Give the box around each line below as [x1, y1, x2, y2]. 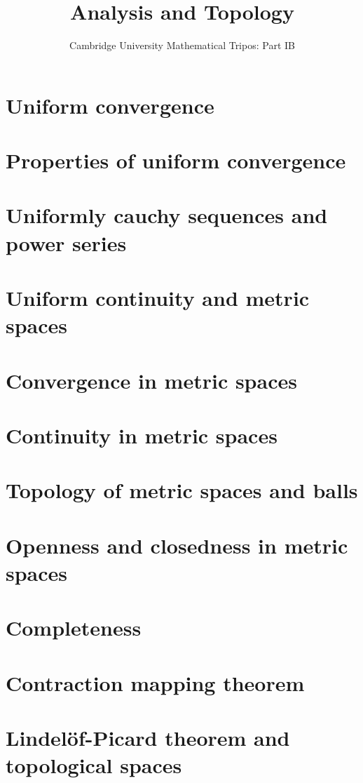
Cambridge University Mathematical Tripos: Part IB [69, 38, 295, 53]
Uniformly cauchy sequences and [6, 201, 328, 229]
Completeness [6, 613, 142, 642]
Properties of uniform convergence [6, 146, 346, 175]
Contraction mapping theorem [6, 668, 305, 697]
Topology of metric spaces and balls [6, 476, 358, 504]
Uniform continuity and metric [6, 283, 310, 312]
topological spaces [6, 751, 182, 779]
